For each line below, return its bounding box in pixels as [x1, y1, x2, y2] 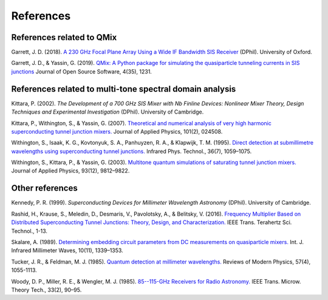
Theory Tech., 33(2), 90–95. [11, 286, 82, 293]
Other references [11, 183, 78, 194]
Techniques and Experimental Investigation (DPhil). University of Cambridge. [11, 108, 204, 115]
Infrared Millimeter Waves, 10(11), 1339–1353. [11, 247, 124, 254]
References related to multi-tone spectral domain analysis [11, 84, 236, 94]
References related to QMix [11, 32, 117, 43]
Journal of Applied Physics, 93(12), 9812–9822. [11, 167, 130, 174]
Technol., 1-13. [11, 227, 48, 234]
